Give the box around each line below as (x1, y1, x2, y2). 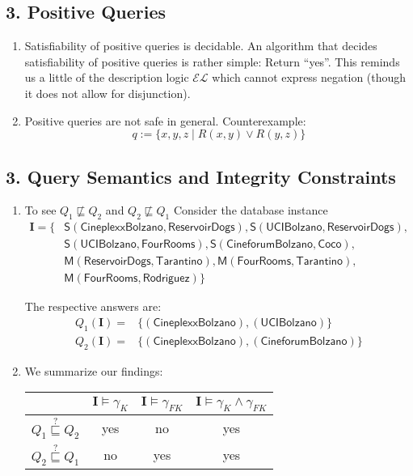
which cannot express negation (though (212, 69, 407, 86)
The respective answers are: (24, 298, 162, 315)
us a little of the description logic (24, 69, 189, 86)
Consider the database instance (173, 202, 328, 219)
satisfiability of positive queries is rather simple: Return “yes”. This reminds (24, 53, 400, 70)
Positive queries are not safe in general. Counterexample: (24, 112, 306, 129)
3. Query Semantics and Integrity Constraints (6, 164, 396, 189)
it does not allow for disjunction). (24, 84, 191, 101)
